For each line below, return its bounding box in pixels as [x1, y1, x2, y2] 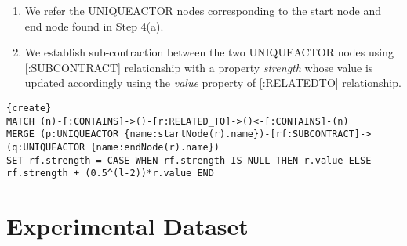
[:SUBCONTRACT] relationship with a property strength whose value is [24, 59, 373, 75]
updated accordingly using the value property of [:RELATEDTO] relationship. [24, 74, 402, 91]
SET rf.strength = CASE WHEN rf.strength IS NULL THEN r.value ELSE [6, 154, 372, 166]
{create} [6, 102, 52, 114]
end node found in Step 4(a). [24, 17, 164, 34]
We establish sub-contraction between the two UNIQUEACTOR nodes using [24, 44, 394, 60]
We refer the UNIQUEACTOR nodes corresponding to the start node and [24, 2, 382, 18]
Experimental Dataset [6, 210, 249, 242]
